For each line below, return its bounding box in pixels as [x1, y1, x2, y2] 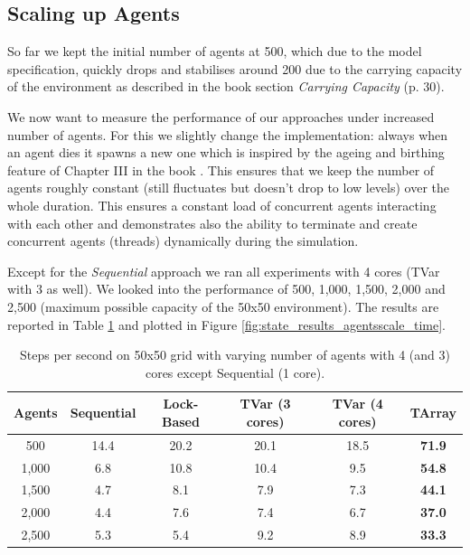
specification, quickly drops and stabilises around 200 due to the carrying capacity [7, 59, 463, 78]
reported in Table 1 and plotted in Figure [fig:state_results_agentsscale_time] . [7, 315, 446, 334]
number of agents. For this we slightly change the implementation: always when [7, 125, 448, 144]
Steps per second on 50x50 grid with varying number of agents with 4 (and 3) [19, 345, 450, 364]
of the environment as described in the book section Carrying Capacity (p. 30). [7, 77, 445, 96]
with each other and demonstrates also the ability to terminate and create [7, 213, 418, 232]
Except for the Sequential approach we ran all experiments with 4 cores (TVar [7, 261, 440, 280]
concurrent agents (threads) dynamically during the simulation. [7, 231, 359, 250]
